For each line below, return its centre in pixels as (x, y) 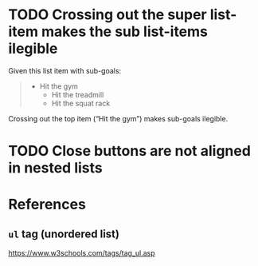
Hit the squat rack (81, 103)
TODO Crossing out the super (107, 15)
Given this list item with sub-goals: (65, 70)
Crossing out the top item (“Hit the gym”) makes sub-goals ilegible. (118, 118)
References (47, 204)
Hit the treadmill (78, 94)
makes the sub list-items (125, 32)
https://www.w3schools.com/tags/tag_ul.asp (82, 253)
